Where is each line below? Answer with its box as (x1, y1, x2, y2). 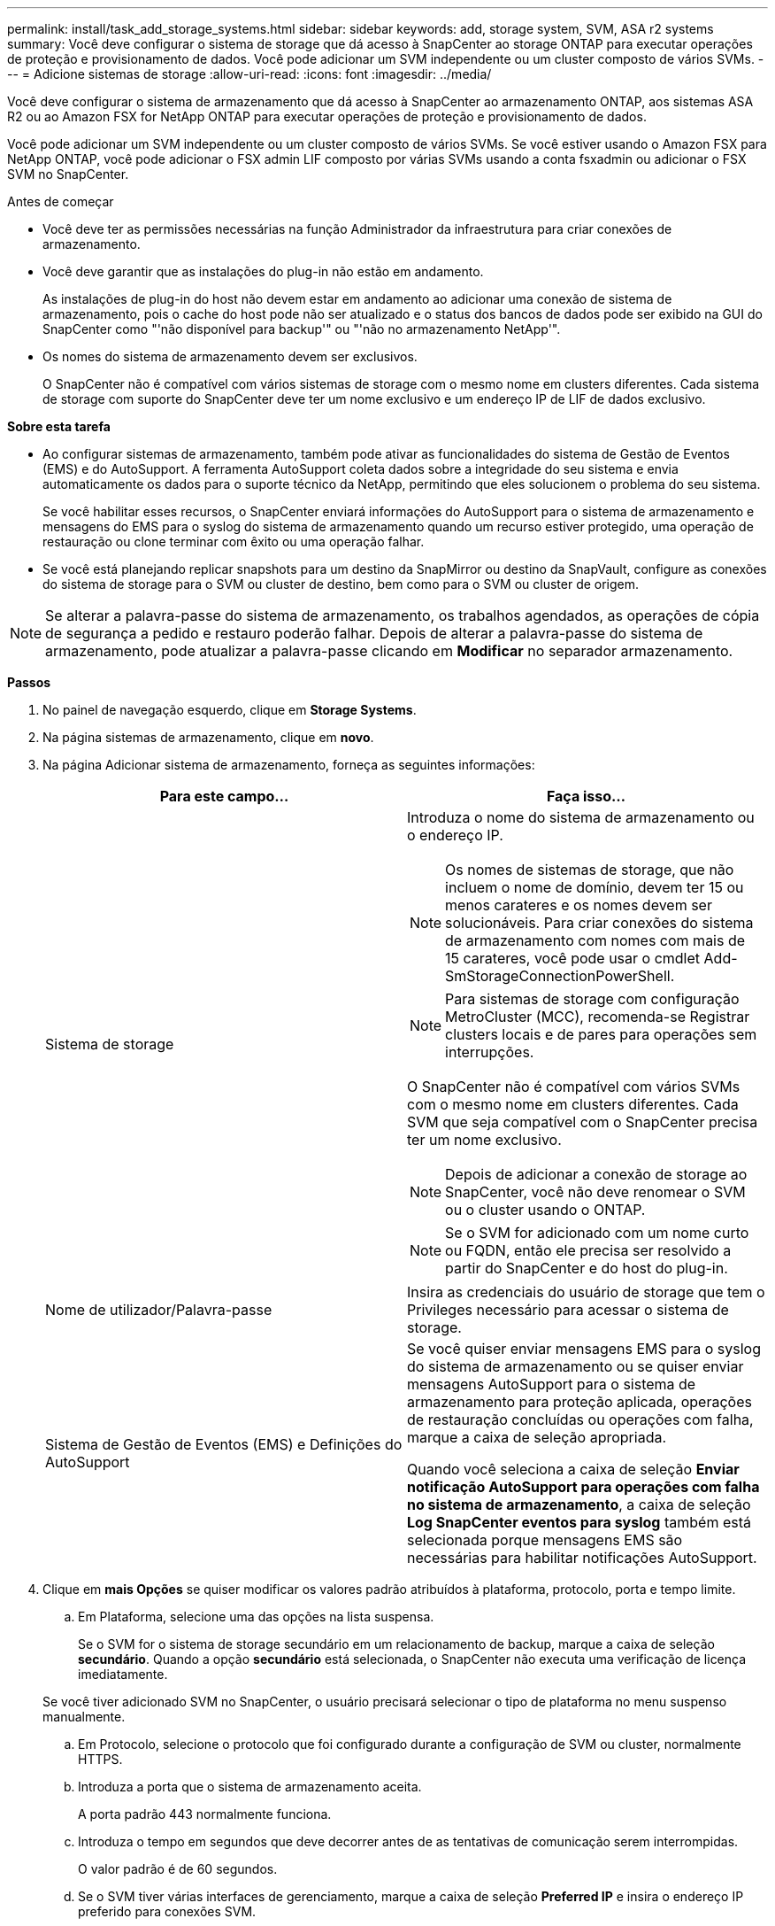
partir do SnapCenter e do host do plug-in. (445, 1259, 728, 1277)
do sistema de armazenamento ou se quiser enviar (407, 1357, 744, 1375)
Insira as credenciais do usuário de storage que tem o (407, 1283, 765, 1301)
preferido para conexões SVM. (78, 1904, 257, 1919)
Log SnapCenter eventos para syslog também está (407, 1513, 751, 1531)
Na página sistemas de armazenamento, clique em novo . (42, 730, 374, 745)
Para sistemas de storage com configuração (445, 990, 740, 1008)
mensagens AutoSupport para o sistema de (407, 1375, 696, 1393)
